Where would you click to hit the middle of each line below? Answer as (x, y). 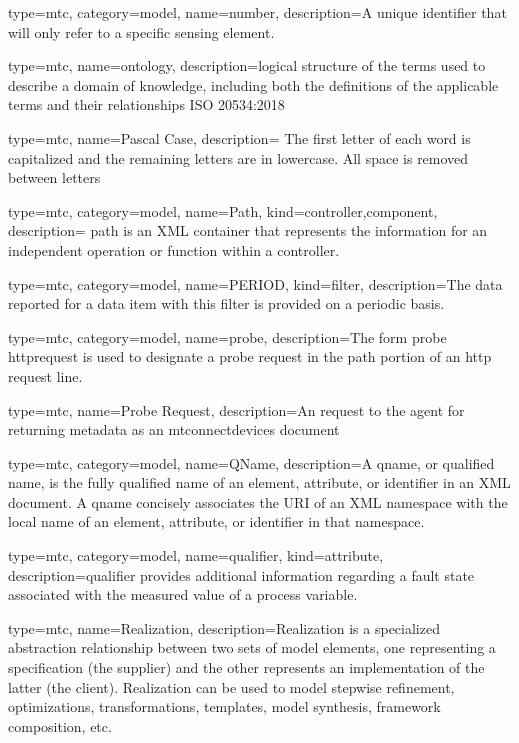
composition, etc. (60, 725)
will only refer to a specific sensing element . (141, 31)
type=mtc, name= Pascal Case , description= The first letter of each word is (239, 137)
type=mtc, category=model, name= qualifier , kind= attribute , (196, 555)
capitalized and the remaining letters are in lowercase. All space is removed (238, 157)
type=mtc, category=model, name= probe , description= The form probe (227, 336)
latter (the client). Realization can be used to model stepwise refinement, (231, 686)
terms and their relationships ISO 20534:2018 (146, 104)
